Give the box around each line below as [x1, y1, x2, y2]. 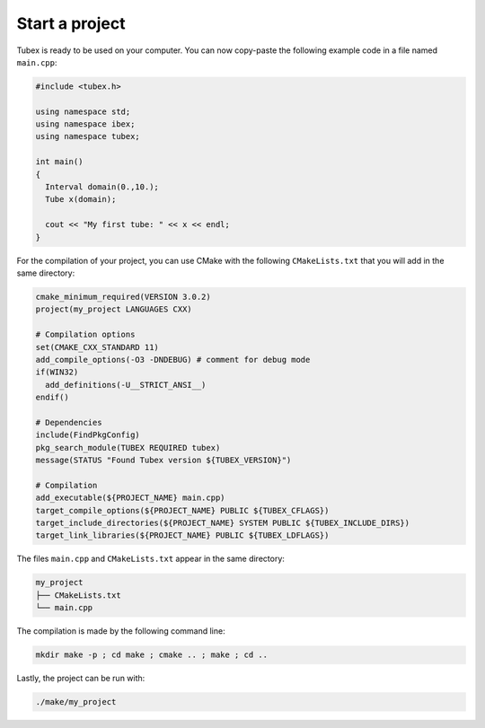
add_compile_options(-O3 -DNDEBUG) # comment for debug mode [35, 355, 311, 364]
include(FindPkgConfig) [35, 430, 141, 440]
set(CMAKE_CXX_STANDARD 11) [35, 342, 159, 352]
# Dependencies [35, 417, 102, 427]
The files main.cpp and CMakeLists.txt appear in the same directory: [16, 553, 285, 565]
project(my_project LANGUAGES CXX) [35, 304, 192, 314]
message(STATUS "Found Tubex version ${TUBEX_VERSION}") [35, 455, 292, 466]
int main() [35, 157, 84, 167]
